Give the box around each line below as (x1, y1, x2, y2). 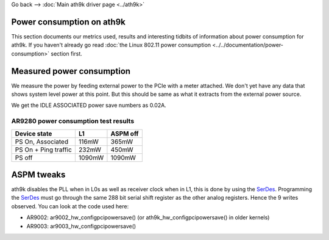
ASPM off (110, 129, 139, 137)
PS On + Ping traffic (15, 145, 73, 154)
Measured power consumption (11, 66, 131, 76)
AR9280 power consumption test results (11, 117, 135, 125)
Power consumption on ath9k (11, 16, 126, 27)
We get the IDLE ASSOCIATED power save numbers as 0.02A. (11, 101, 167, 109)
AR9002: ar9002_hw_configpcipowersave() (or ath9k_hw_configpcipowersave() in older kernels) (26, 214, 270, 221)
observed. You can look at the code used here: (11, 202, 129, 210)
